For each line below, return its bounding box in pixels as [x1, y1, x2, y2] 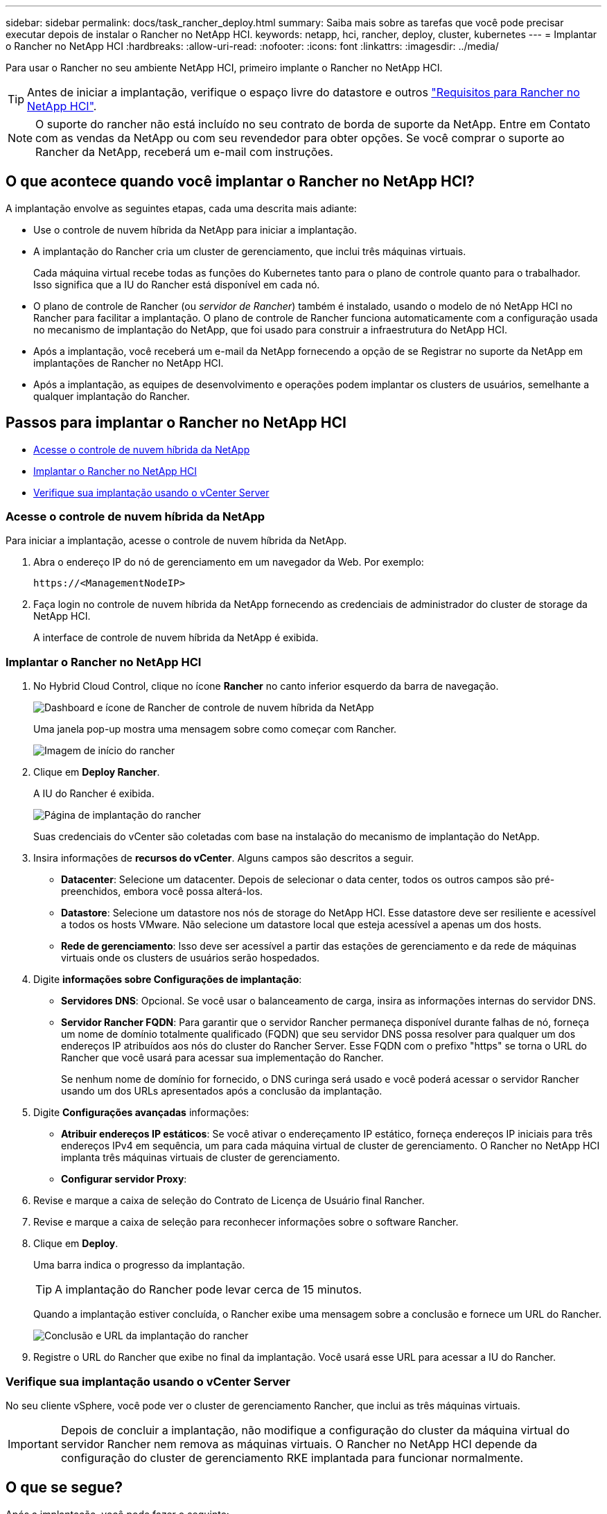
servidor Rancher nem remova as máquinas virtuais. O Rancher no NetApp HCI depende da [60, 1436, 538, 1451]
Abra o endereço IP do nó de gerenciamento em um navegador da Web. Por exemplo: [33, 556, 424, 568]
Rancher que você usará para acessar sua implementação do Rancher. [61, 1052, 384, 1064]
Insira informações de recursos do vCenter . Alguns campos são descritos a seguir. [33, 852, 414, 864]
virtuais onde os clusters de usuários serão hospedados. [61, 952, 320, 964]
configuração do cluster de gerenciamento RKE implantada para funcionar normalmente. [60, 1450, 524, 1465]
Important [8, 1436, 58, 1451]
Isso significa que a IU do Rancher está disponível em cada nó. [33, 278, 320, 290]
